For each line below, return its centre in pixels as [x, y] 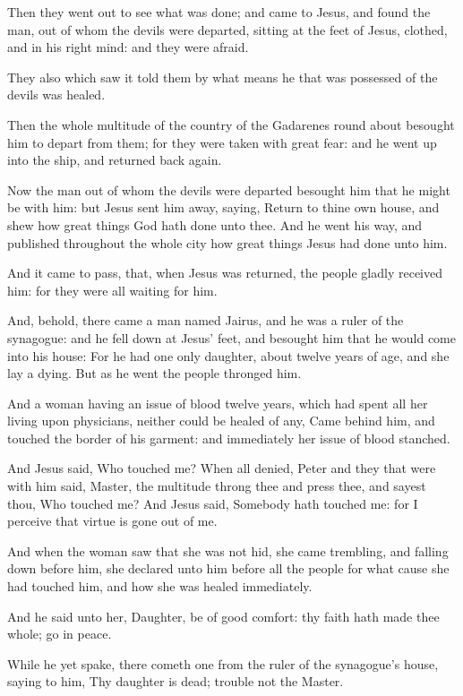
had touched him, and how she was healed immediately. [160, 586]
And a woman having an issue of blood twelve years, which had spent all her [218, 403]
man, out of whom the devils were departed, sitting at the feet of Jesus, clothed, [227, 29]
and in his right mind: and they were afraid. [128, 47]
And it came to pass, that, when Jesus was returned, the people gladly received [225, 273]
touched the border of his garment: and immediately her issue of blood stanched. [229, 438]
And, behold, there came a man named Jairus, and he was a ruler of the [206, 320]
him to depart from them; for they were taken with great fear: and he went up [222, 142]
